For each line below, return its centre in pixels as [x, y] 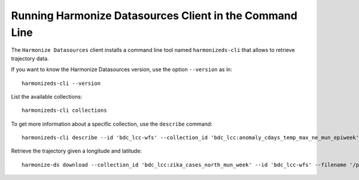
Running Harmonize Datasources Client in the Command [154, 16]
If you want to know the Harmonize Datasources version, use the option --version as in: [122, 69]
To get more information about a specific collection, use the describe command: [112, 124]
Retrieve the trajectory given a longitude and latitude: [77, 151]
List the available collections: [47, 96]
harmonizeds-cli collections [64, 110]
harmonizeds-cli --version [61, 83]
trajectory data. [30, 58]
